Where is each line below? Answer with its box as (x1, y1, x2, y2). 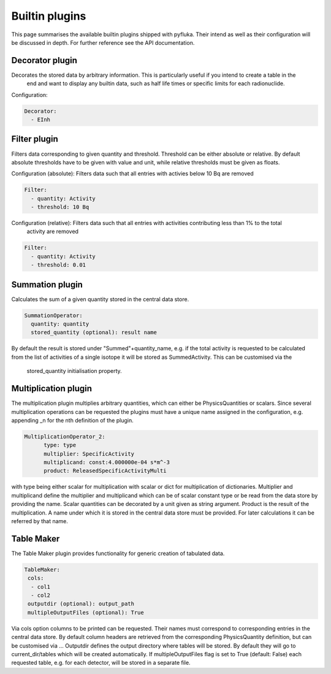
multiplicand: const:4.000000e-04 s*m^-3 (44, 459, 170, 466)
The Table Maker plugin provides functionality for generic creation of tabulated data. (11, 550, 225, 557)
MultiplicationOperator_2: (24, 433, 105, 440)
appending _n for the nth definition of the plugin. (11, 416, 134, 424)
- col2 (31, 592, 51, 599)
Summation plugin (11, 279, 83, 289)
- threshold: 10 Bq (31, 204, 89, 211)
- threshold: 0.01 (31, 261, 86, 269)
